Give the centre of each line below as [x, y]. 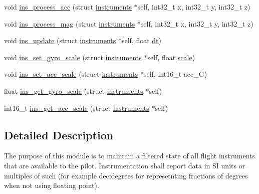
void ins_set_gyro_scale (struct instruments [73, 57]
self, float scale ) [171, 57]
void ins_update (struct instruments [60, 40]
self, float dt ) [141, 40]
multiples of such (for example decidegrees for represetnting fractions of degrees [126, 175]
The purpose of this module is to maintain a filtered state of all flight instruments [130, 156]
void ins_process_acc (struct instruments [68, 7]
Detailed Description [59, 135]
